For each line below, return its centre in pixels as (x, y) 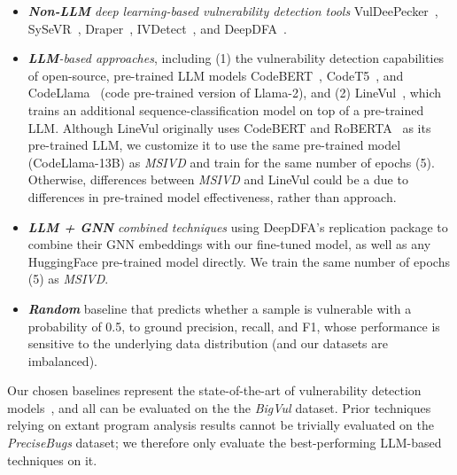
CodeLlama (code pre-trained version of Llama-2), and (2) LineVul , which (235, 93)
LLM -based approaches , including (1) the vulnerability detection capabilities (236, 58)
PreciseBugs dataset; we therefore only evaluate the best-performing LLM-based (225, 443)
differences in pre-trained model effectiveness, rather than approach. (212, 196)
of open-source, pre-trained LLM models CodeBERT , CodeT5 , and (216, 75)
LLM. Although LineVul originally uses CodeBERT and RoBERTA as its (229, 127)
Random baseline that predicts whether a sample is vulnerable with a (220, 308)
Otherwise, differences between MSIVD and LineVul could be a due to (218, 179)
